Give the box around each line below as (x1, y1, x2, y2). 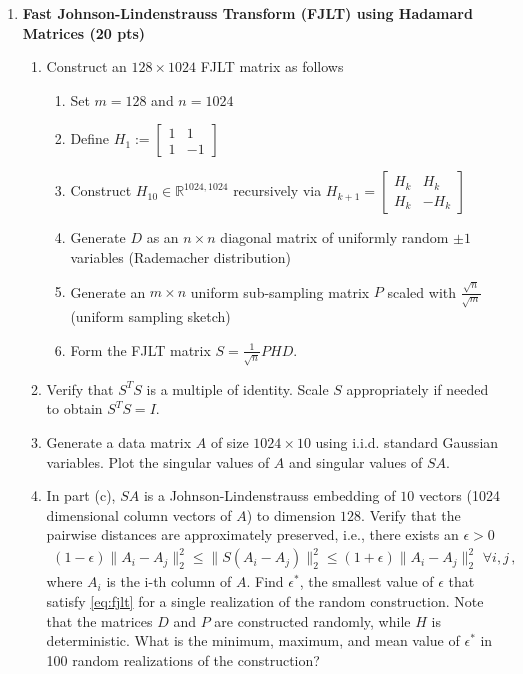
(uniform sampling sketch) (70, 306, 231, 327)
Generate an (70, 281, 146, 302)
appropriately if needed (346, 378, 489, 399)
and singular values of (288, 451, 423, 472)
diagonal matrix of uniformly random (220, 227, 449, 248)
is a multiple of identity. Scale (146, 378, 329, 399)
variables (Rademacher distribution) (70, 246, 291, 267)
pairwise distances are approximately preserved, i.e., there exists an (46, 524, 459, 545)
